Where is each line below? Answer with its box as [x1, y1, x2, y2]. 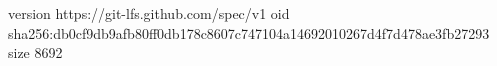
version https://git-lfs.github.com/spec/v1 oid [8, 3, 290, 23]
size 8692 [8, 42, 63, 63]
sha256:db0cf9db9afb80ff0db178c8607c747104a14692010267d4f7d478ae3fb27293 [8, 22, 490, 43]
